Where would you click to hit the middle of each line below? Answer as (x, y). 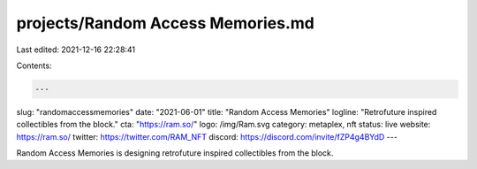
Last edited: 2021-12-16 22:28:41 (76, 50)
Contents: (34, 65)
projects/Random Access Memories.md (166, 23)
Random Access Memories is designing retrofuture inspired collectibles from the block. (175, 153)
